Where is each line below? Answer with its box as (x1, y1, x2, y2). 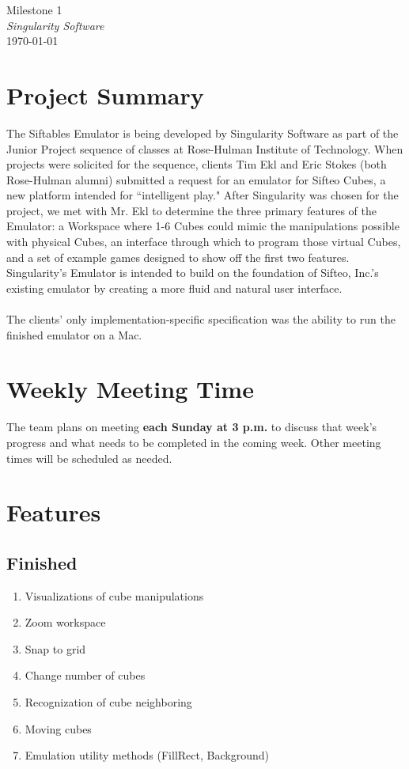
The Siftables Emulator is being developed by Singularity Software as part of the (6, 124, 399, 141)
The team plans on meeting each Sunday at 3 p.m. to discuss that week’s (6, 419, 377, 435)
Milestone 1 (6, 2, 62, 17)
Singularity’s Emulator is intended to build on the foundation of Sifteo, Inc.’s (6, 264, 379, 281)
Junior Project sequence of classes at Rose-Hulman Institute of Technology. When (6, 140, 403, 157)
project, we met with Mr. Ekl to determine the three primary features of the (6, 202, 377, 218)
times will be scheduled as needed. (6, 449, 172, 466)
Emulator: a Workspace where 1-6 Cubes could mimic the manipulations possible (6, 218, 400, 234)
